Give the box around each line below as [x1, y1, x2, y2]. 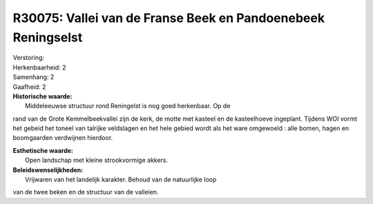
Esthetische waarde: [12, 146, 74, 154]
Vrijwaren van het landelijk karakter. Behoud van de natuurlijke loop [25, 176, 217, 184]
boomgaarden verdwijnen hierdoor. [12, 134, 113, 142]
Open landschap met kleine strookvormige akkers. [25, 156, 169, 165]
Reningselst [12, 30, 83, 45]
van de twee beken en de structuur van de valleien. [12, 188, 159, 196]
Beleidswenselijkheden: [12, 165, 84, 174]
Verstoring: [12, 54, 45, 62]
